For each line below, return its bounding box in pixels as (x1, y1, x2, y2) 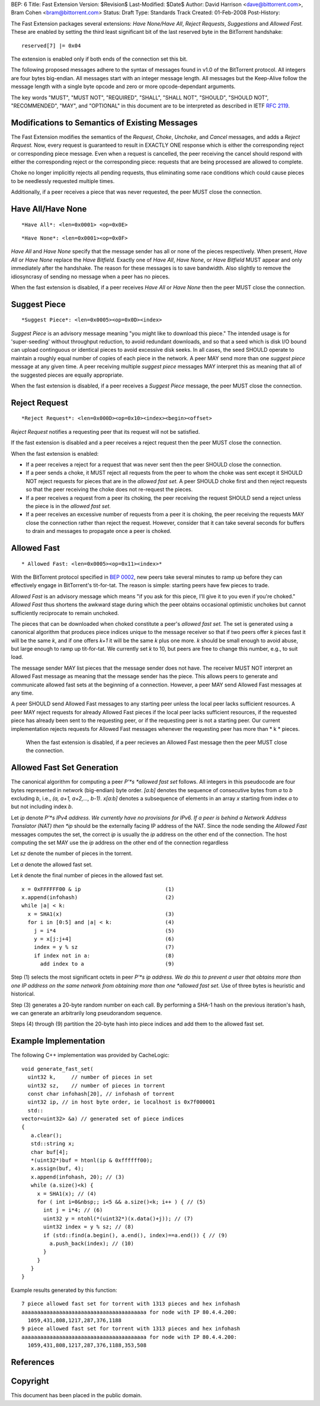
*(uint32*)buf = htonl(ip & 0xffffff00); (30, 1157, 153, 1164)
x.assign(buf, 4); (30, 1165, 84, 1172)
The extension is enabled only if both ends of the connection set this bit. (11, 55, 188, 62)
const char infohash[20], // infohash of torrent (27, 1090, 175, 1097)
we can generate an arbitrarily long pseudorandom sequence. (11, 1010, 162, 1017)
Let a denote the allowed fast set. (11, 860, 93, 868)
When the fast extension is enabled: (11, 450, 99, 457)
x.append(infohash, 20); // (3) (30, 1174, 125, 1180)
